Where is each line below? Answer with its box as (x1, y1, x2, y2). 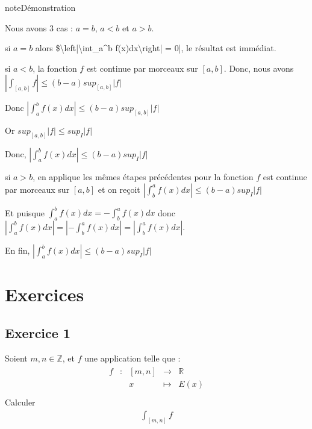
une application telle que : (84, 351, 181, 364)
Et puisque (5, 206, 45, 219)
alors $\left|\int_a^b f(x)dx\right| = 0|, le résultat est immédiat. (35, 42, 276, 54)
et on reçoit (98, 183, 140, 195)
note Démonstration (5, 1, 76, 13)
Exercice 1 (5, 323, 70, 342)
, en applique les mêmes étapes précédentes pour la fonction (33, 171, 254, 183)
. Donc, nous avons (223, 61, 294, 74)
